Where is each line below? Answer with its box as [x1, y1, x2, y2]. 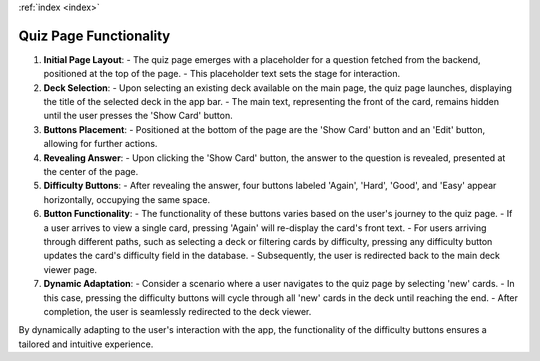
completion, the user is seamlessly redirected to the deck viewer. [43, 305, 312, 317]
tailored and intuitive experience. [18, 338, 154, 350]
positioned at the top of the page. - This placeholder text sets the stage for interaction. [43, 68, 400, 80]
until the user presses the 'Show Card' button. [43, 110, 234, 122]
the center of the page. [43, 166, 139, 178]
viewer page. [43, 263, 98, 275]
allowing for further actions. [43, 138, 158, 150]
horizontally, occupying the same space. [43, 193, 210, 205]
